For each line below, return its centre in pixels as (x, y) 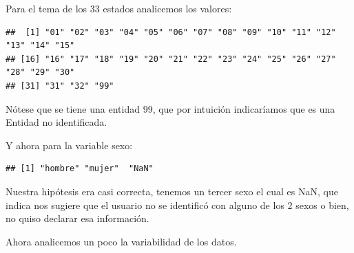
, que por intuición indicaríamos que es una (244, 108)
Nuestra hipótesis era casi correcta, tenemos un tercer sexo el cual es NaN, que (172, 191)
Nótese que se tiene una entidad (73, 108)
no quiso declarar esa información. (77, 218)
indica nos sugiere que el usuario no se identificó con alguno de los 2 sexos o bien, (177, 205)
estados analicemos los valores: (167, 8)
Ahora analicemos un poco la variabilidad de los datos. (121, 241)
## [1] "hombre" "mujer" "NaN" (80, 169)
